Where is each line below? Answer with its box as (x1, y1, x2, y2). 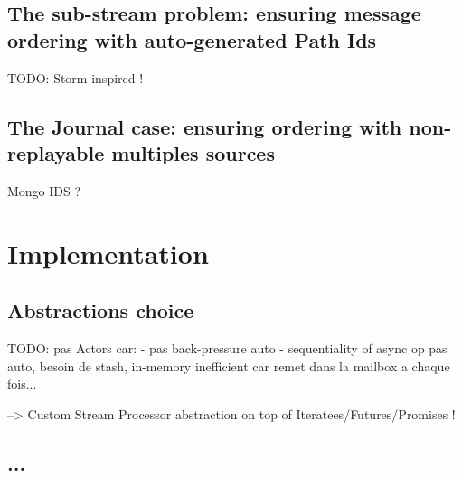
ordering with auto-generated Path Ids (7, 25, 377, 53)
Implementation (7, 234, 209, 271)
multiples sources (111, 138, 275, 166)
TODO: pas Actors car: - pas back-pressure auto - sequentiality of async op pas (7, 338, 448, 357)
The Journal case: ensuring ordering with (7, 112, 402, 140)
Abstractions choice (7, 296, 194, 324)
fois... (7, 374, 37, 393)
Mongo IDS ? (7, 181, 81, 200)
